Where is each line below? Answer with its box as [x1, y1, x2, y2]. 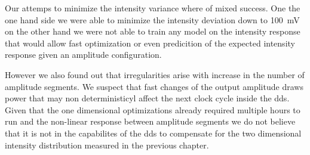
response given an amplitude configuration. [5, 48, 162, 61]
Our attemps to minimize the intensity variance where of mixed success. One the [5, 2, 300, 14]
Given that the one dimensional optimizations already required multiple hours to [5, 103, 300, 116]
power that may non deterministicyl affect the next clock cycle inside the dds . [5, 92, 290, 104]
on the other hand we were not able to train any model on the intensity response [5, 25, 300, 38]
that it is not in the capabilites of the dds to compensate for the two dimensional [5, 126, 302, 139]
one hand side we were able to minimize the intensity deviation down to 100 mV [5, 13, 300, 26]
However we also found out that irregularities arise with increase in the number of [5, 68, 305, 80]
